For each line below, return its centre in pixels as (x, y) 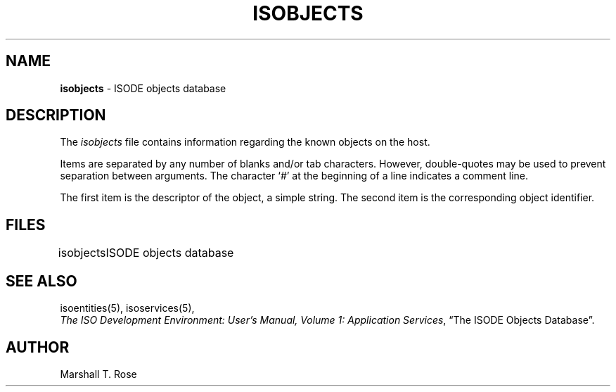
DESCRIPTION (56, 115)
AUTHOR (38, 347)
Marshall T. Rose (98, 374)
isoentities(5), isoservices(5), (127, 308)
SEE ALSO (41, 281)
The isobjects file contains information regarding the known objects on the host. (245, 142)
